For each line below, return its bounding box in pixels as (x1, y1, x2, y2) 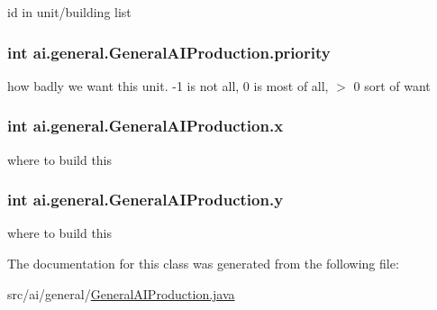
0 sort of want (353, 76, 431, 95)
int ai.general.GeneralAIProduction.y (7, 188, 284, 211)
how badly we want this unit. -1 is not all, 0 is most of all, (7, 76, 329, 95)
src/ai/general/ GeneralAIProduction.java (7, 284, 235, 303)
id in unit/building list (7, 3, 132, 21)
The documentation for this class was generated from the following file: (7, 254, 399, 273)
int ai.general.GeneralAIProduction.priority (7, 41, 331, 63)
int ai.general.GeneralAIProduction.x (7, 114, 284, 137)
